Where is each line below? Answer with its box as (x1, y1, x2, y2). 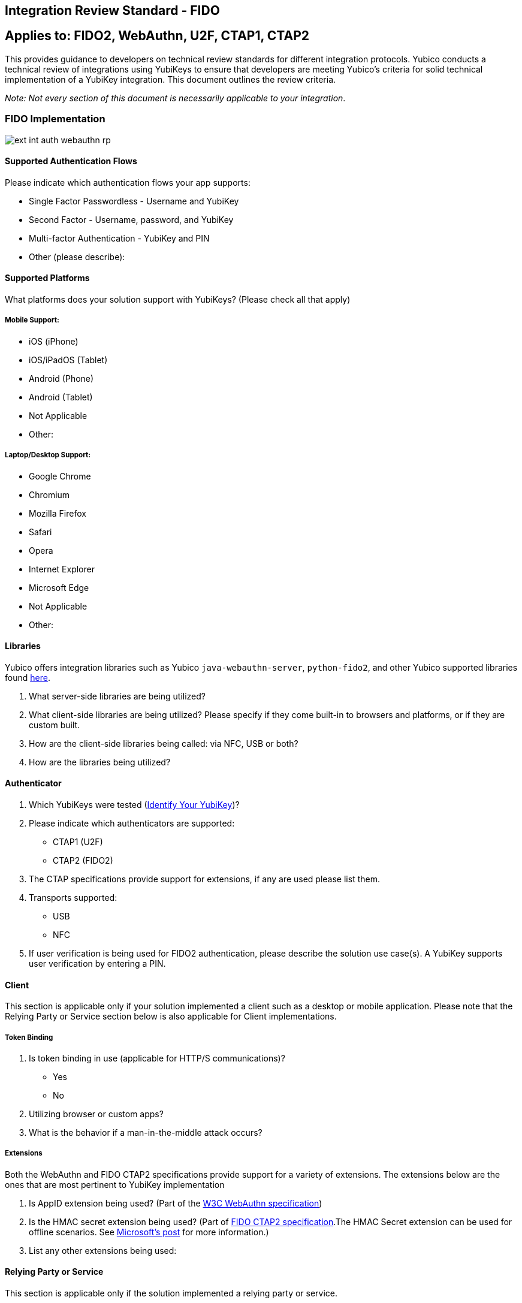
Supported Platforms (5, 273, 90, 283)
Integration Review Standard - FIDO (5, 3, 220, 18)
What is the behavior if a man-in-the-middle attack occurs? (29, 1127, 262, 1138)
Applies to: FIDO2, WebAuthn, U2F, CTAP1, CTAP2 (5, 28, 310, 44)
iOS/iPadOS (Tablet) (29, 354, 108, 365)
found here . (5, 672, 50, 683)
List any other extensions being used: (29, 1245, 177, 1256)
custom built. (29, 719, 80, 730)
